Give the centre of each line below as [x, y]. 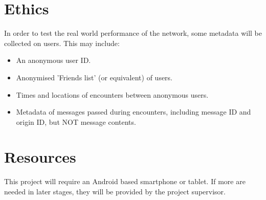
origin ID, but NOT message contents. [76, 121]
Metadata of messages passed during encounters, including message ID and [134, 112]
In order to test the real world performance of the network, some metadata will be [133, 33]
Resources [40, 157]
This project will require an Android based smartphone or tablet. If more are [125, 181]
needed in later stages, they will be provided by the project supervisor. [115, 191]
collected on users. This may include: [62, 43]
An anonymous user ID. [53, 60]
